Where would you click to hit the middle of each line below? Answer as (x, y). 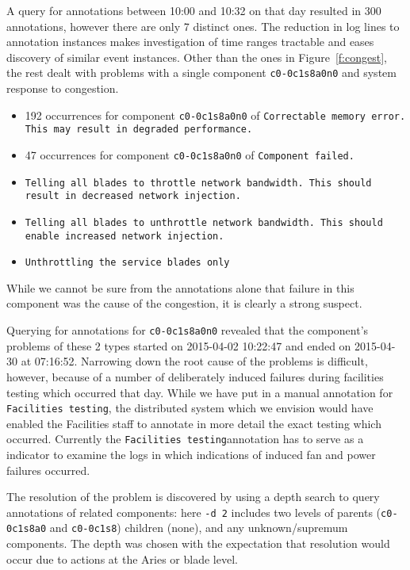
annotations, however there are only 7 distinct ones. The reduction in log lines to (203, 26)
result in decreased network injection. (133, 196)
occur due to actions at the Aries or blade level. (122, 559)
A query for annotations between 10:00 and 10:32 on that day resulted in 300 (194, 10)
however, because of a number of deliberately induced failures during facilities (195, 376)
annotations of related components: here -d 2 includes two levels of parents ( (194, 512)
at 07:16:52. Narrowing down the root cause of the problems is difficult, (194, 361)
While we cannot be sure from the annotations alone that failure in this (180, 287)
